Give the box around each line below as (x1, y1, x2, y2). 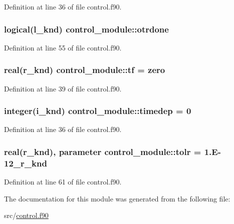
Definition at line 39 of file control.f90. (4, 83, 122, 93)
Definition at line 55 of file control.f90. (4, 42, 122, 52)
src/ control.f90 (4, 210, 49, 220)
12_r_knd (4, 156, 47, 169)
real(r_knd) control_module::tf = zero (4, 63, 165, 76)
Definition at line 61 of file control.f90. (4, 176, 122, 187)
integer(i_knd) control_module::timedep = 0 (4, 104, 191, 117)
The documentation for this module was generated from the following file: (4, 193, 230, 203)
